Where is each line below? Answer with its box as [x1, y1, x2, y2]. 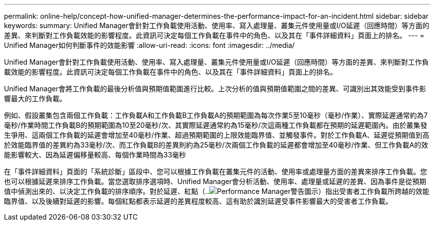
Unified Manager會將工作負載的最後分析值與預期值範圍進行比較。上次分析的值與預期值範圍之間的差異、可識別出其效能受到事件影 [4, 84, 426, 93]
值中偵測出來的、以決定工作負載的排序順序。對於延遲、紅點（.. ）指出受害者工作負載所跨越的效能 [4, 187, 430, 195]
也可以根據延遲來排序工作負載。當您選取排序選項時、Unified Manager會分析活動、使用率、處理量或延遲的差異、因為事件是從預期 [4, 177, 426, 186]
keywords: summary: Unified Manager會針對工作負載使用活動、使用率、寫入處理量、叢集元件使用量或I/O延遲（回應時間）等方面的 [4, 21, 430, 30]
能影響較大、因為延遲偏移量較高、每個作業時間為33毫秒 [4, 150, 186, 159]
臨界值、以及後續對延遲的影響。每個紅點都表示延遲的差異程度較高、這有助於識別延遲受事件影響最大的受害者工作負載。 [4, 197, 392, 205]
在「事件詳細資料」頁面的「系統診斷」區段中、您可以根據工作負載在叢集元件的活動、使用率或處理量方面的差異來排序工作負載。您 [4, 167, 427, 176]
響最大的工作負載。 [4, 94, 66, 103]
